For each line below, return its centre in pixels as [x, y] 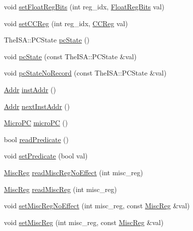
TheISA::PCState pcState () [47, 40]
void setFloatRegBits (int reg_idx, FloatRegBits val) [84, 6]
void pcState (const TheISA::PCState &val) [70, 56]
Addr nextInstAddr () [37, 106]
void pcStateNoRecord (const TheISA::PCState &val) [85, 73]
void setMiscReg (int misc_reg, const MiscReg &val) [84, 222]
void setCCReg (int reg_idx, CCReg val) [66, 23]
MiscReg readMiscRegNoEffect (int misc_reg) [74, 172]
